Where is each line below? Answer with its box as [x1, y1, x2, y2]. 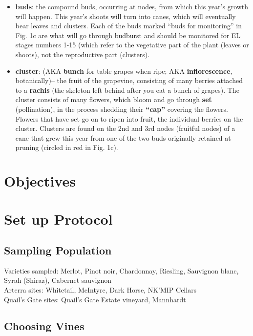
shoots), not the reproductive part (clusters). [15, 49, 150, 59]
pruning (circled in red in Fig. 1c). [15, 142, 118, 152]
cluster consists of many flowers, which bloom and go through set [15, 94, 212, 105]
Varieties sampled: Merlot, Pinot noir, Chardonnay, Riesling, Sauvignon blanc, [4, 265, 239, 275]
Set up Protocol [4, 209, 113, 229]
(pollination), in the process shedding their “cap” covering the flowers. [15, 104, 228, 114]
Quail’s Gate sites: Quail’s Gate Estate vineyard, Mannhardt [4, 294, 186, 304]
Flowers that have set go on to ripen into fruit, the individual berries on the [15, 113, 243, 124]
